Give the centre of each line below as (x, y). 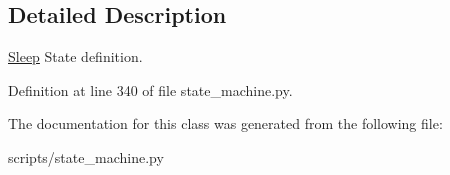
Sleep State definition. (75, 56)
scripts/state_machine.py (86, 156)
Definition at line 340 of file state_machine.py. (150, 89)
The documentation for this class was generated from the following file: (225, 123)
